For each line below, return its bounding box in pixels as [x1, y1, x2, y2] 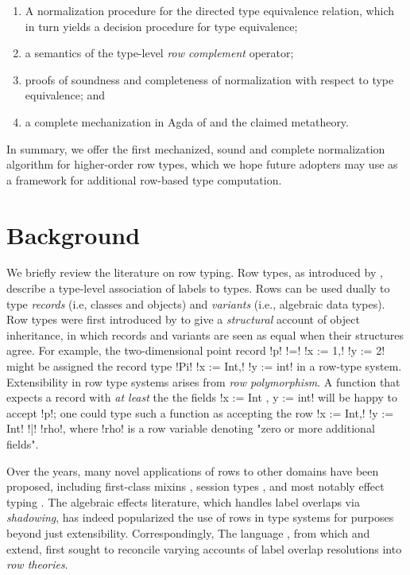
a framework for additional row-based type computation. [6, 171, 282, 188]
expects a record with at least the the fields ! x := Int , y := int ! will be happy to [6, 389, 397, 406]
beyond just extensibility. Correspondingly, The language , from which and [6, 524, 370, 541]
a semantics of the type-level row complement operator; [25, 45, 294, 61]
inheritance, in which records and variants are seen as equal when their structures [6, 326, 404, 343]
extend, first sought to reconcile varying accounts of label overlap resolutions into [6, 540, 402, 557]
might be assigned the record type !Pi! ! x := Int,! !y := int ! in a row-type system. [6, 358, 402, 375]
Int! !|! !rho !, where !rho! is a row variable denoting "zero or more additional [6, 420, 375, 437]
